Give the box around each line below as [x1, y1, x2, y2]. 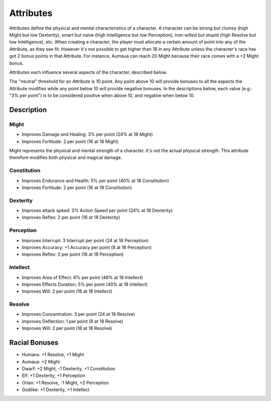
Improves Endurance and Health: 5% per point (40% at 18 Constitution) [22, 177, 169, 183]
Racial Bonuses [9, 338, 59, 347]
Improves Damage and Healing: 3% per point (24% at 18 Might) [22, 131, 153, 137]
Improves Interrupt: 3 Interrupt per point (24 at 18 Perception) [22, 237, 149, 243]
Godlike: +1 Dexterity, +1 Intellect [22, 386, 90, 393]
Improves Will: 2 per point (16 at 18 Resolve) [22, 325, 112, 331]
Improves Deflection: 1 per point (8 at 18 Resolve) [22, 318, 123, 324]
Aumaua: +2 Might [22, 358, 60, 364]
